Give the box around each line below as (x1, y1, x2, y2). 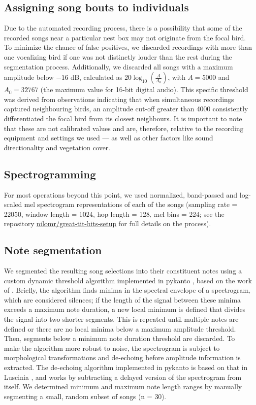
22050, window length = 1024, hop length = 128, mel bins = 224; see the (4, 208, 224, 219)
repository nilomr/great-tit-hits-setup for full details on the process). (4, 218, 211, 229)
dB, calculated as (70, 72, 123, 82)
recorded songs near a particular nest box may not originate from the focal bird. (4, 32, 246, 42)
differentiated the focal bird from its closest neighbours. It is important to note (4, 113, 242, 123)
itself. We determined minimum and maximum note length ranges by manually (4, 381, 242, 392)
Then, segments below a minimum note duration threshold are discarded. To (4, 333, 235, 343)
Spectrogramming (4, 166, 96, 181)
